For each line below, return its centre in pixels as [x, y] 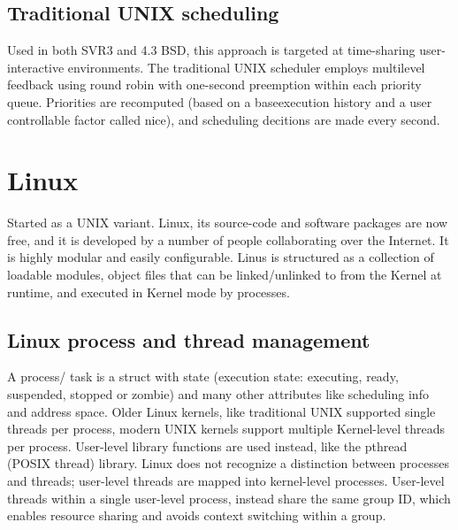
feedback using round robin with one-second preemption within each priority [214, 84]
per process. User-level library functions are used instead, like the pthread [207, 446]
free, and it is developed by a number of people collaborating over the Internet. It [228, 239]
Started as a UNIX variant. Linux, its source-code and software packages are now [228, 223]
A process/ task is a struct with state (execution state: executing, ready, [203, 376]
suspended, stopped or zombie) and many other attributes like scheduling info [218, 394]
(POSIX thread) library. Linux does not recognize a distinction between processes [228, 463]
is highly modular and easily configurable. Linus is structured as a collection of [221, 257]
